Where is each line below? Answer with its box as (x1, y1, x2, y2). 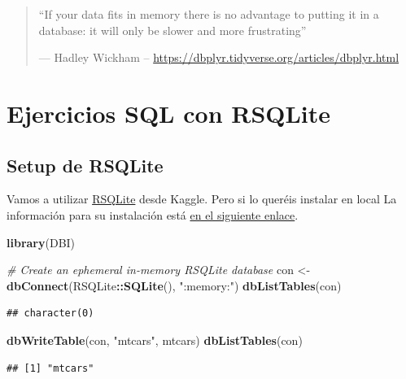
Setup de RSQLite (7, 152, 164, 177)
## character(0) (7, 307, 94, 320)
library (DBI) (7, 233, 76, 250)
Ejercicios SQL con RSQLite (7, 96, 331, 129)
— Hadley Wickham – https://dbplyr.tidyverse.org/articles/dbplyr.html (38, 49, 399, 66)
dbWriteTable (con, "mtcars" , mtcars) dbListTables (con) (7, 331, 303, 348)
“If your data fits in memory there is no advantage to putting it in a (38, 6, 379, 22)
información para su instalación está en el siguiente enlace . (7, 206, 299, 223)
